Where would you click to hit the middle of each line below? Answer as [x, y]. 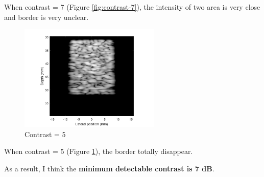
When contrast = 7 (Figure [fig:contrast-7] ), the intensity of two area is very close [132, 7]
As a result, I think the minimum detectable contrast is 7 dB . [109, 168]
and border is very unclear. [46, 17]
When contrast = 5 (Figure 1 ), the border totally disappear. [99, 151]
